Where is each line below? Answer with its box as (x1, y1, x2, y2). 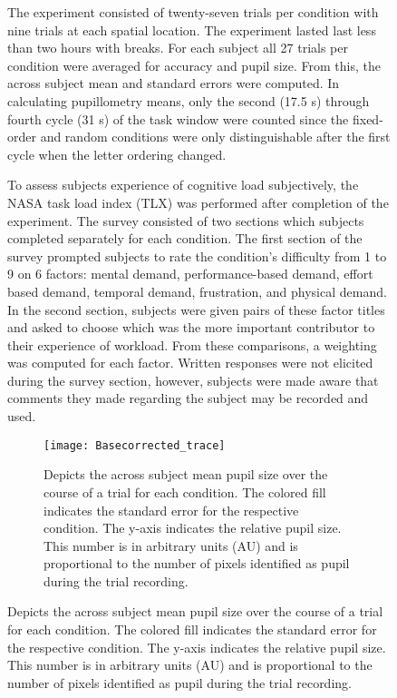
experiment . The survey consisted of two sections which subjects (7, 211, 364, 230)
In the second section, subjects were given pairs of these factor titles (7, 300, 385, 319)
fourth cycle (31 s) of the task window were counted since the (7, 109, 349, 128)
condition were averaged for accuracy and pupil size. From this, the (7, 55, 381, 74)
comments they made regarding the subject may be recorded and (7, 388, 369, 408)
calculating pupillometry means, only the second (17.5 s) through (7, 91, 370, 110)
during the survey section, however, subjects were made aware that (7, 370, 379, 389)
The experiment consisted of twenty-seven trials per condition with (7, 3, 379, 21)
